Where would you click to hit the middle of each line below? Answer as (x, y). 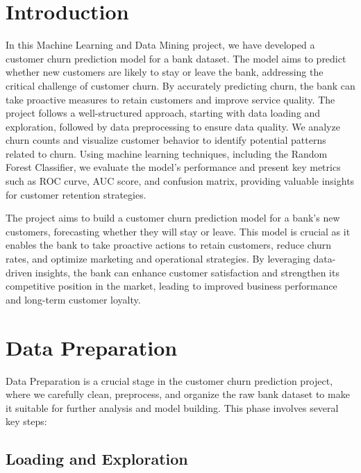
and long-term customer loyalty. (73, 299)
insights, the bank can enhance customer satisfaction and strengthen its (187, 272)
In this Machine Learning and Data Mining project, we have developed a (160, 45)
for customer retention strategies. (76, 194)
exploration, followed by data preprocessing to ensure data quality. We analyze (173, 126)
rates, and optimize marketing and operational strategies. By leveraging (158, 259)
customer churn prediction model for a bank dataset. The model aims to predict (176, 58)
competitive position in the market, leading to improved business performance (171, 286)
